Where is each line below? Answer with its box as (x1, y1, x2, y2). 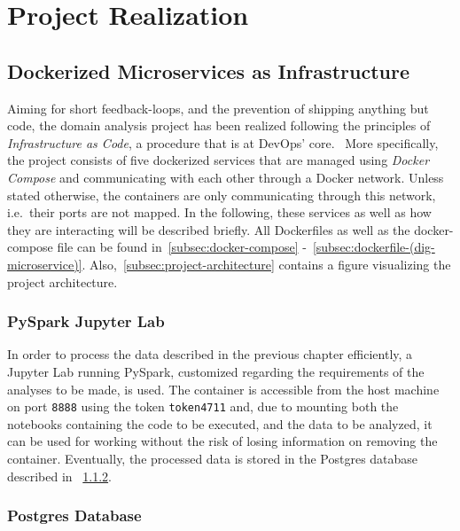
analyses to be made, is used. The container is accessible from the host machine (7, 379, 440, 398)
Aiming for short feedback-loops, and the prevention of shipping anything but (7, 98, 429, 117)
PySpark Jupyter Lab (7, 310, 165, 332)
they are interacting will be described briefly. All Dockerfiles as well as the (7, 220, 410, 238)
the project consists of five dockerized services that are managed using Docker (7, 151, 430, 169)
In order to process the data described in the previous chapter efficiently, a (7, 345, 413, 363)
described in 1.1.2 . (7, 466, 112, 485)
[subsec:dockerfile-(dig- (312, 238, 435, 256)
